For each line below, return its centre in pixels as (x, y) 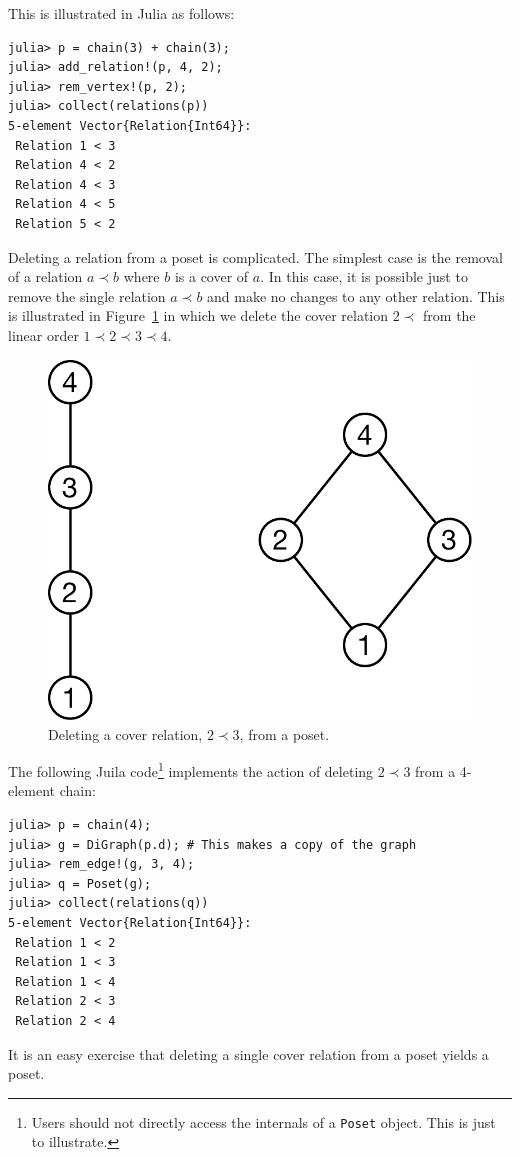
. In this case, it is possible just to (364, 276)
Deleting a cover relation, (125, 733)
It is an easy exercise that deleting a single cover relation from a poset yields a (248, 1053)
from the (449, 315)
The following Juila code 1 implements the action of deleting (191, 769)
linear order (43, 334)
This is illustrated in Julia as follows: (121, 13)
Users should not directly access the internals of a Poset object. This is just (263, 1121)
